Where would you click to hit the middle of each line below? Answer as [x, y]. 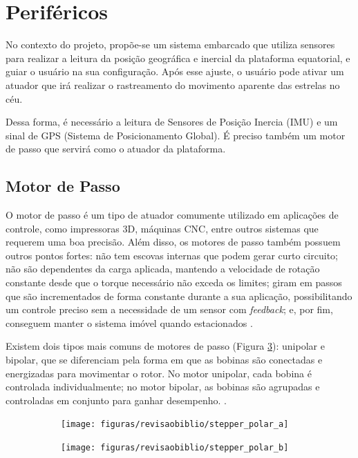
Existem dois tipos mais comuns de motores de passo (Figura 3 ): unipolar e [165, 346]
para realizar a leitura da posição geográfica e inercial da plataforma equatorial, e [178, 58]
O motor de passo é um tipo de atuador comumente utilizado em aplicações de [172, 215]
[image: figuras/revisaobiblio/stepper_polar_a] [175, 425]
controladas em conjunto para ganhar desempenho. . [116, 400]
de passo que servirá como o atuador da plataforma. [116, 149]
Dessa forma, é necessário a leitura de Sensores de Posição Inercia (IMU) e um [172, 122]
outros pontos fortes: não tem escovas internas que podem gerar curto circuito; [172, 255]
